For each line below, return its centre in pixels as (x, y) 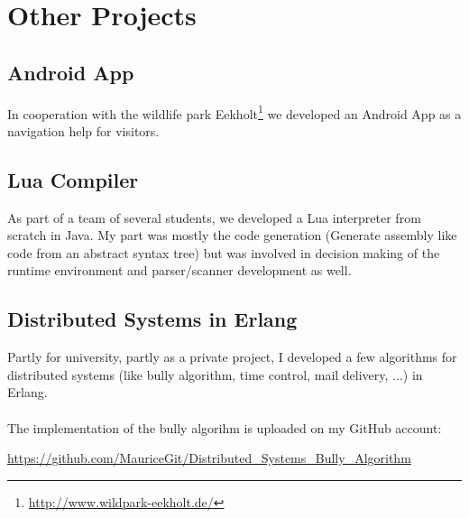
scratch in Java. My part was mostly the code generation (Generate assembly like (232, 235)
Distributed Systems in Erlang (152, 319)
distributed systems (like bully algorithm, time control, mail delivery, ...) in (215, 374)
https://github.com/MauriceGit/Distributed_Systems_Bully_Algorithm (209, 458)
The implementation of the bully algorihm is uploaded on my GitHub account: (225, 427)
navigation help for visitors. (83, 130)
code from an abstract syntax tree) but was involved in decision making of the (224, 252)
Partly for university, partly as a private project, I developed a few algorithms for (232, 357)
